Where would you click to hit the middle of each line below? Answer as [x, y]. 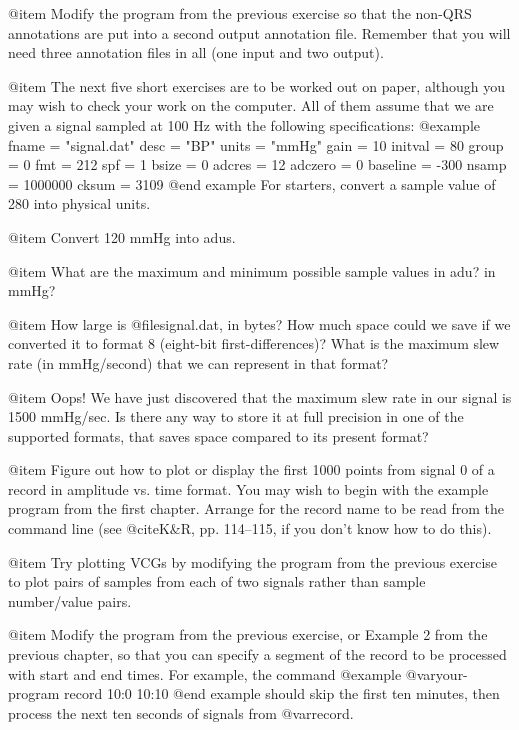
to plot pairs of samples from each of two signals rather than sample [217, 581]
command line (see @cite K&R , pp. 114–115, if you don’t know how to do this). [250, 528]
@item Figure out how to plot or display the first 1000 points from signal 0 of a [251, 469]
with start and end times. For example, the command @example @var [222, 673]
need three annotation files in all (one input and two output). [196, 52]
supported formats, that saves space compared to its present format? [218, 435]
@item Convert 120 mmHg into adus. [122, 236]
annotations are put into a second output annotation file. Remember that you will [259, 32]
